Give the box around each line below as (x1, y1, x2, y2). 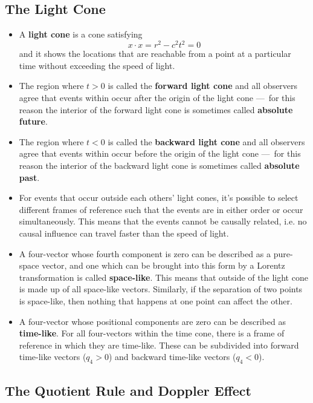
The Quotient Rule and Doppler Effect (5, 381, 251, 399)
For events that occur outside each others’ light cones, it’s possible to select (19, 191, 298, 204)
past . (19, 171, 40, 183)
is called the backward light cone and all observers (108, 135, 305, 148)
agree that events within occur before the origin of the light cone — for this (19, 147, 301, 160)
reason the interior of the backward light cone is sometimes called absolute (19, 159, 300, 172)
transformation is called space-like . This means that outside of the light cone (19, 270, 308, 283)
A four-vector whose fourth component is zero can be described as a (19, 247, 271, 260)
